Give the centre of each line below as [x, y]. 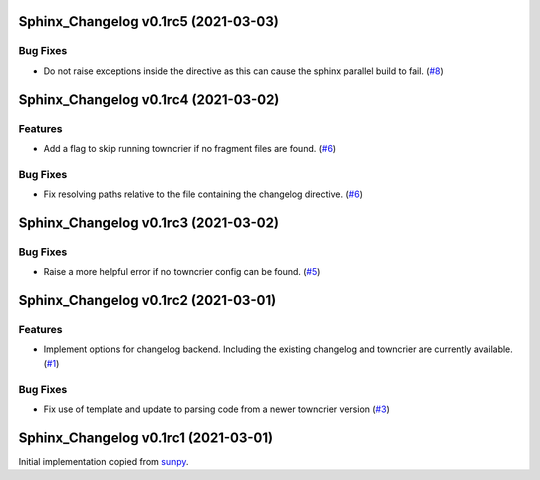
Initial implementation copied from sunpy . [103, 461]
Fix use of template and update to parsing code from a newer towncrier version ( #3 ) [216, 409]
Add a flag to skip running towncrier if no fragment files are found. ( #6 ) [190, 148]
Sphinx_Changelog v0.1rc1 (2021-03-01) [146, 437]
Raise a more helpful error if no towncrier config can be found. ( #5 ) [182, 272]
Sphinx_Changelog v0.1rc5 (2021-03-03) [148, 21]
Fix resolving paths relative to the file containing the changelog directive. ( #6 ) [203, 194]
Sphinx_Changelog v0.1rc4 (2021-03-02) [149, 99]
